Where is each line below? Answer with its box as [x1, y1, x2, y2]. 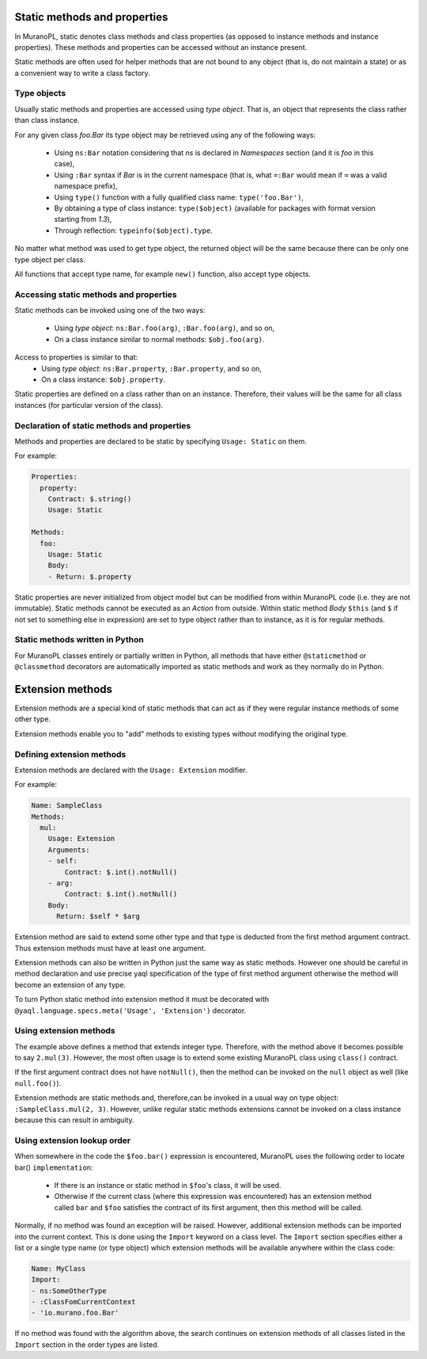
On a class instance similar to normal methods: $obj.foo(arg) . [54, 334, 265, 344]
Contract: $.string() [47, 495, 132, 504]
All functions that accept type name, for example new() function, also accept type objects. [14, 269, 312, 279]
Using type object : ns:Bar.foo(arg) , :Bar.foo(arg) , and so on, [54, 323, 275, 333]
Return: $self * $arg [56, 912, 140, 921]
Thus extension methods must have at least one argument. [14, 943, 206, 953]
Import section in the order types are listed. [14, 1339, 160, 1349]
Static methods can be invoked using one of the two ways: [14, 306, 206, 315]
